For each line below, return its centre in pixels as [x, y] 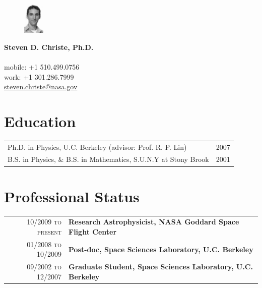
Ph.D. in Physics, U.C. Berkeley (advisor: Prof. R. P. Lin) [97, 147]
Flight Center [93, 231]
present [49, 231]
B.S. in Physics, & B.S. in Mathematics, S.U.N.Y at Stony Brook [108, 159]
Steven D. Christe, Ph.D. [49, 47]
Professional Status [72, 196]
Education [40, 121]
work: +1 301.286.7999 [39, 76]
